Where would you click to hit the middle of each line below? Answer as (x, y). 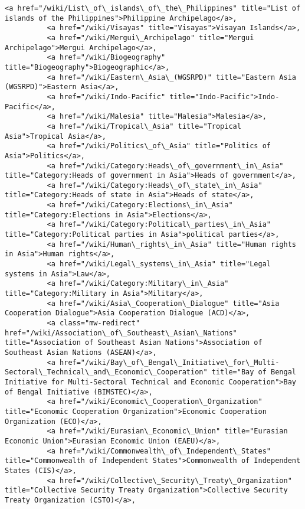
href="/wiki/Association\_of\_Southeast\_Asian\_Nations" (121, 333)
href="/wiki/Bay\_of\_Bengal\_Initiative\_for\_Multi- (170, 362)
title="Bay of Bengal (254, 372)
